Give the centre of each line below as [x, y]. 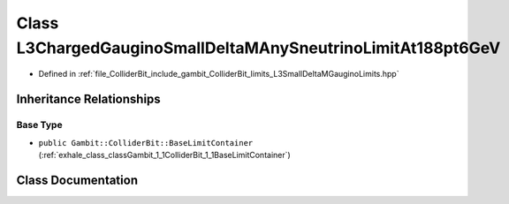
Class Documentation [77, 180]
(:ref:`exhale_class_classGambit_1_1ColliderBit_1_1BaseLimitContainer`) [164, 155]
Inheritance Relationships [88, 99]
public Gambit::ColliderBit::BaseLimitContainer [146, 143]
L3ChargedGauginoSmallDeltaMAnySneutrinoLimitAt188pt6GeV [258, 48]
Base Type [39, 125]
